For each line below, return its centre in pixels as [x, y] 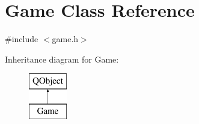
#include [22, 39]
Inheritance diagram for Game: [62, 59]
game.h [65, 39]
